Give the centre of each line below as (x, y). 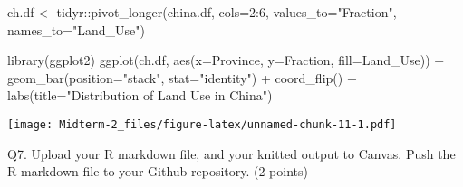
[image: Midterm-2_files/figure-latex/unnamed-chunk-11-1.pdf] (202, 124)
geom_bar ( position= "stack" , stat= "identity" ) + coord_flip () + (182, 77)
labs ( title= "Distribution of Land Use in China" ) (140, 95)
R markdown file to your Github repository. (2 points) (158, 171)
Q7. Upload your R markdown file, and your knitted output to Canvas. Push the (231, 153)
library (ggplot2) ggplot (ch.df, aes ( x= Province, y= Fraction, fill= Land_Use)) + (226, 60)
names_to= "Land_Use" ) (77, 29)
